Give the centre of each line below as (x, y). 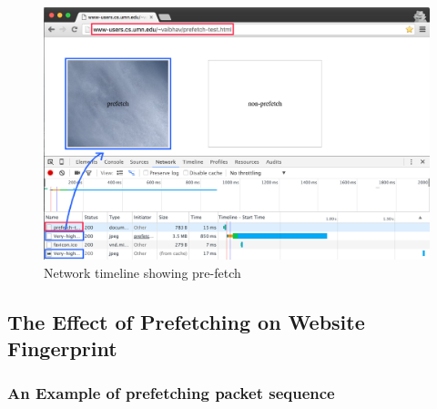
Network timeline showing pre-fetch (142, 272)
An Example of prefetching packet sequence (171, 393)
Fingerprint (62, 348)
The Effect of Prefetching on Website (186, 321)
